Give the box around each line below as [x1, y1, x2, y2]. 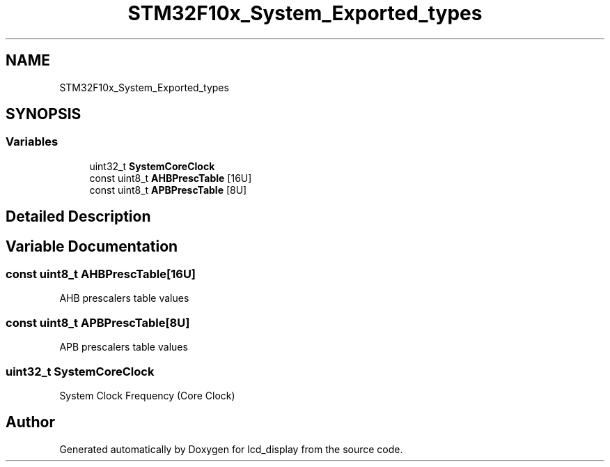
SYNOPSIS [6, 105, 81, 123]
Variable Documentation [6, 237, 178, 255]
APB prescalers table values [59, 341, 188, 353]
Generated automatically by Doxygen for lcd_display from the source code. [59, 443, 403, 455]
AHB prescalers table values [59, 292, 189, 305]
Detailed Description [6, 208, 151, 226]
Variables [6, 135, 58, 149]
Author [6, 413, 55, 431]
